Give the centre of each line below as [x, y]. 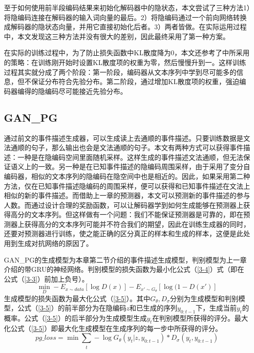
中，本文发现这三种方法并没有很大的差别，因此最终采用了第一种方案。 [117, 36]
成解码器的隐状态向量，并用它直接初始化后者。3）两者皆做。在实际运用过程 [125, 27]
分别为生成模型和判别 [204, 298]
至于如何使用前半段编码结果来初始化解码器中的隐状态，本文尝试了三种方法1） [127, 7]
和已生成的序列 [153, 308]
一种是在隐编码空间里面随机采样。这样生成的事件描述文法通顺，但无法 [130, 157]
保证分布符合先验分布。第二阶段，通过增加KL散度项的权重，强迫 [135, 81]
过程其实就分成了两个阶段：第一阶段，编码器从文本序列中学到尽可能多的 [120, 72]
